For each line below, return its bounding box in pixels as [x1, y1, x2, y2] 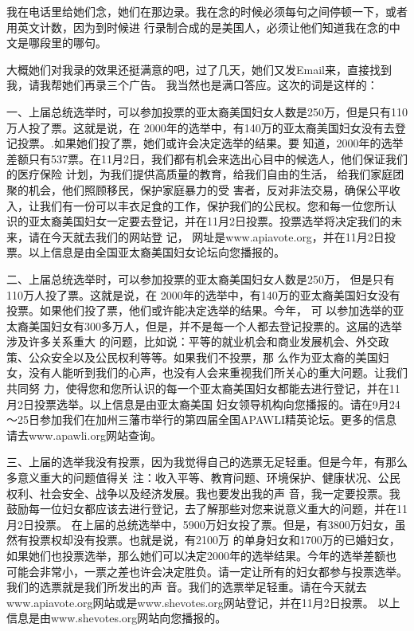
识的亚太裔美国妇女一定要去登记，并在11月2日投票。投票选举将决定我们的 [6, 213, 391, 229]
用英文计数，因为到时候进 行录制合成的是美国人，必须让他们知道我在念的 [6, 18, 389, 35]
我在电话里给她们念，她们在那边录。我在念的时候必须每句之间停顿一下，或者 [6, 3, 408, 19]
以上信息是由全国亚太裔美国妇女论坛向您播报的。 [28, 244, 285, 261]
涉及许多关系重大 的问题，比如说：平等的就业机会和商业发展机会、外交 [6, 333, 378, 350]
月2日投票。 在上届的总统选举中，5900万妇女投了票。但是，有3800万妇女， [6, 515, 395, 532]
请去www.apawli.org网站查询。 [6, 426, 162, 443]
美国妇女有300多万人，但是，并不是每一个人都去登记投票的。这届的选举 [28, 317, 402, 334]
